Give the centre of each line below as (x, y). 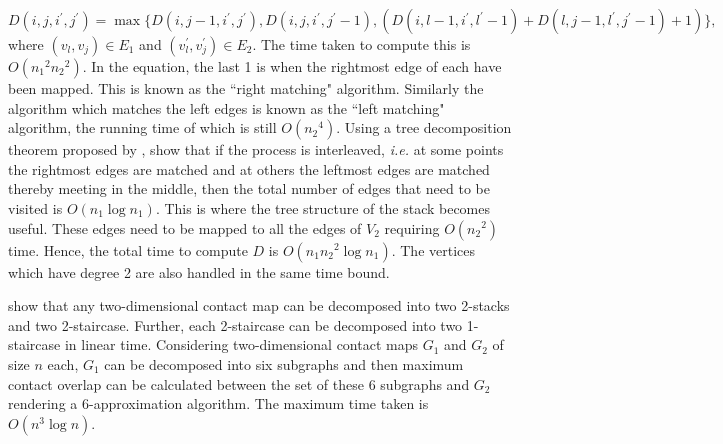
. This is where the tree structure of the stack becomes (323, 207)
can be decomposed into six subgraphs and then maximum (284, 363)
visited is (35, 207)
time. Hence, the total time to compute (128, 249)
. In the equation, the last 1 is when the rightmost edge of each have (292, 66)
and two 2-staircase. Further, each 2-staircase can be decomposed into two (235, 324)
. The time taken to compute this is (361, 44)
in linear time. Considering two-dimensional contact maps (241, 344)
